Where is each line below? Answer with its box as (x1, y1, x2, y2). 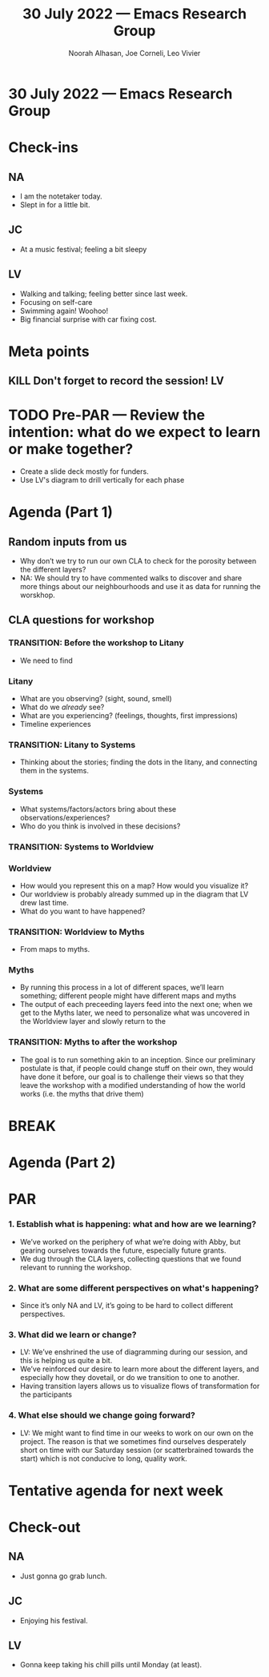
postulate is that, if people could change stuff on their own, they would (19, 1063, 254, 1073)
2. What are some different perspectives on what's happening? (8, 1282, 259, 1294)
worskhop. (19, 590, 56, 600)
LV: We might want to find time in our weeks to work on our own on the (19, 1428, 254, 1438)
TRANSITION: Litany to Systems (8, 739, 136, 750)
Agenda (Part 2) (8, 1153, 116, 1172)
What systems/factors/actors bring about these (19, 804, 177, 813)
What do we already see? (19, 702, 105, 712)
